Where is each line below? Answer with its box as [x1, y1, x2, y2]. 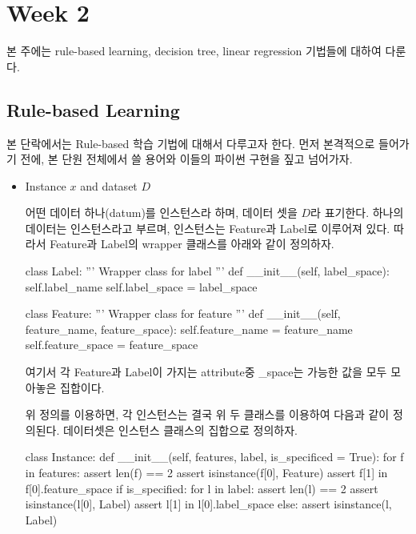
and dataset [80, 177, 138, 194]
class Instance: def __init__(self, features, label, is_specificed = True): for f [25, 448, 404, 465]
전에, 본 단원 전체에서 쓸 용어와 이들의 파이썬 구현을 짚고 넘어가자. [20, 151, 353, 167]
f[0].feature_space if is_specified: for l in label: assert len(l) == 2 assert [25, 480, 378, 496]
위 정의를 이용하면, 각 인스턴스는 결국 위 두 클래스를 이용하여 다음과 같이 [25, 406, 390, 423]
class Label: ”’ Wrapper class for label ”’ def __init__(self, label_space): [25, 263, 390, 279]
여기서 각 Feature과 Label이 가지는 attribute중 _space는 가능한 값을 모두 [25, 363, 387, 380]
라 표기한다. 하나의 [310, 204, 404, 221]
